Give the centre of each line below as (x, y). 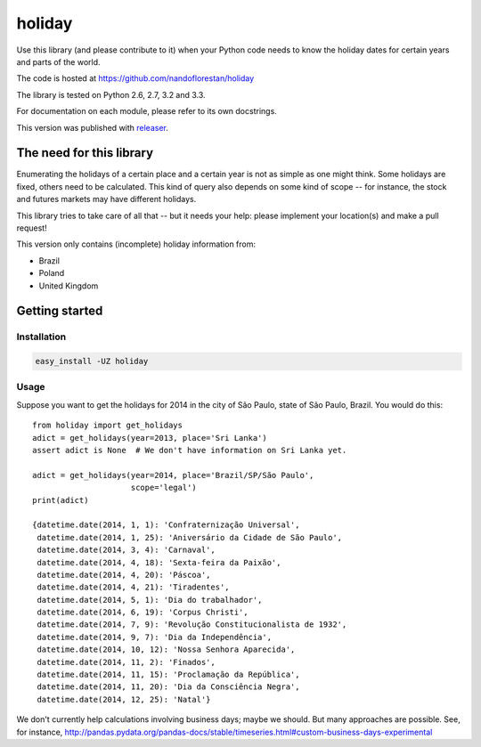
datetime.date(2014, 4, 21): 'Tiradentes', (134, 587)
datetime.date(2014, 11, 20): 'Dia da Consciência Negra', (168, 687)
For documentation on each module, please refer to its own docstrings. (147, 111)
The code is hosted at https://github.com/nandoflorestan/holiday (135, 78)
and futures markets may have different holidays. (106, 199)
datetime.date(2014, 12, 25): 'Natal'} (124, 699)
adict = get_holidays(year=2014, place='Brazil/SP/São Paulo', (173, 475)
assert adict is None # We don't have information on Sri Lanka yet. (190, 450)
